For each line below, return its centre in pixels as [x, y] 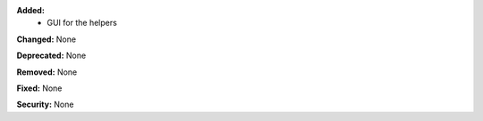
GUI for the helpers [82, 23]
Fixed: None [39, 88]
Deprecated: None [51, 56]
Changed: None [46, 39]
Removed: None [47, 72]
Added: [30, 10]
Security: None [45, 105]
